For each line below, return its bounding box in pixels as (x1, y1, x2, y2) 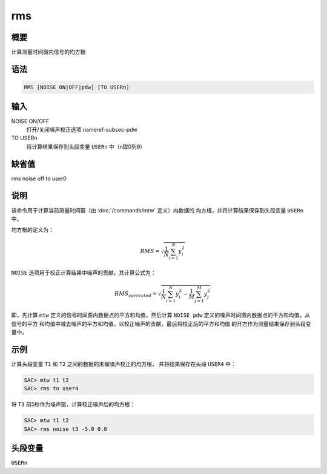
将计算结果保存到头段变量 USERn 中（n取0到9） (26, 143, 145, 150)
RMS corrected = (114, 290, 157, 299)
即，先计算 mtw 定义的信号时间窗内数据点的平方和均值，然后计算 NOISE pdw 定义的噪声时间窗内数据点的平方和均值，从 (11, 311, 310, 319)
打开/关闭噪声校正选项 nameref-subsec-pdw (26, 126, 137, 133)
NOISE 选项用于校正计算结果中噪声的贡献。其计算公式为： (11, 269, 157, 276)
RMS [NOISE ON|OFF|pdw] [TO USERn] (24, 84, 130, 91)
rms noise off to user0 (11, 175, 67, 182)
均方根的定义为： (11, 226, 54, 234)
